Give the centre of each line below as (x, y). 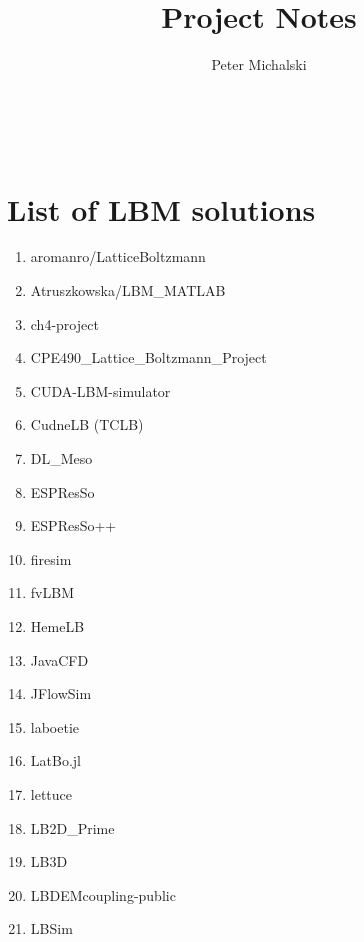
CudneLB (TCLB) (87, 424)
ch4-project (64, 323)
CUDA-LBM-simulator (100, 390)
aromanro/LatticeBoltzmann (118, 256)
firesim (51, 558)
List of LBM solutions (161, 208)
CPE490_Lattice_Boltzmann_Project (148, 357)
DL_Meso (61, 458)
